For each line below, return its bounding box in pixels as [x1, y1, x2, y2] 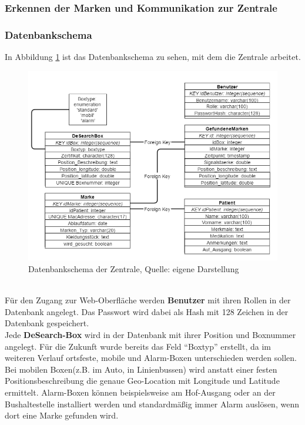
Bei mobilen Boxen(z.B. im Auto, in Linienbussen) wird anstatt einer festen [5, 363, 277, 375]
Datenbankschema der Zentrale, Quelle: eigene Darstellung [28, 263, 239, 275]
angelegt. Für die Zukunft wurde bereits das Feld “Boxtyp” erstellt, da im [5, 340, 271, 352]
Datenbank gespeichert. [5, 317, 89, 329]
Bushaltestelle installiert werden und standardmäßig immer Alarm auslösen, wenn [5, 397, 299, 410]
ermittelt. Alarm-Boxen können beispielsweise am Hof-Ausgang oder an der [5, 386, 276, 398]
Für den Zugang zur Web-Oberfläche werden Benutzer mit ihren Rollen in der [5, 294, 291, 306]
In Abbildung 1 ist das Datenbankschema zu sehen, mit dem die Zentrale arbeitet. [5, 51, 301, 63]
